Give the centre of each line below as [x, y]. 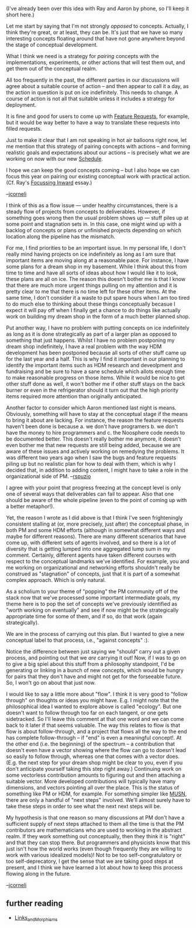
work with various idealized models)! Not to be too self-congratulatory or [94, 855]
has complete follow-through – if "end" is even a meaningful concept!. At [94, 738]
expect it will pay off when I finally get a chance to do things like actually [93, 310]
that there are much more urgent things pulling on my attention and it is [92, 285]
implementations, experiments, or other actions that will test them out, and [96, 62]
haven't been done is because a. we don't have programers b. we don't [92, 426]
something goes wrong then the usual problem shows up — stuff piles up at [97, 218]
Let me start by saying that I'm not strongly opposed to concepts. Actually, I [97, 26]
